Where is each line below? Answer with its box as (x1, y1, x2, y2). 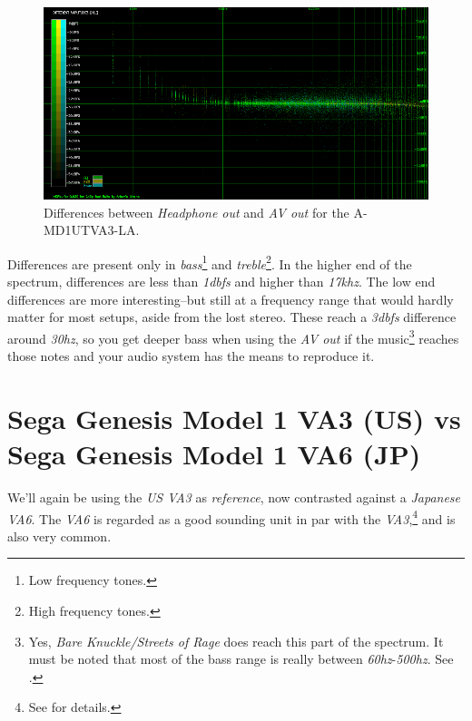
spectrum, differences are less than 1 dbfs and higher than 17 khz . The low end (7, 272, 436, 291)
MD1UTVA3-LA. (44, 220, 140, 239)
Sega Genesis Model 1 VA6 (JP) (7, 435, 421, 473)
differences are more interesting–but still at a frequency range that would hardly (7, 289, 454, 308)
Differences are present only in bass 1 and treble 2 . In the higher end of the (7, 251, 412, 273)
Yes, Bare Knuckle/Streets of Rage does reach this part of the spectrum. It (28, 631, 444, 650)
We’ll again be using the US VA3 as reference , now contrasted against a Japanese (7, 487, 461, 506)
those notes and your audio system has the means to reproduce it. (7, 346, 375, 365)
